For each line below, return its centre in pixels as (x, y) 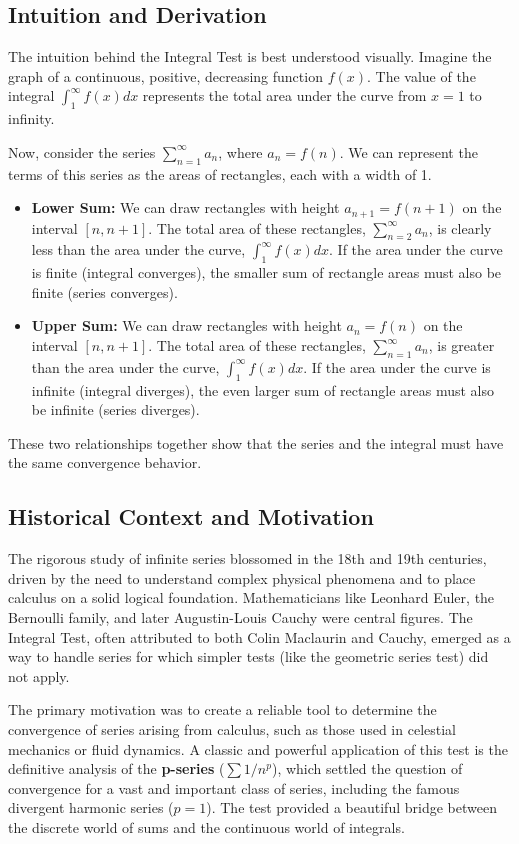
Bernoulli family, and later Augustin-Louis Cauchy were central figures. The (240, 616)
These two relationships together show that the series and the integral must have (256, 442)
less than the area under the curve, (138, 249)
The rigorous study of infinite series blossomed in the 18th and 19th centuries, (247, 558)
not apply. (39, 675)
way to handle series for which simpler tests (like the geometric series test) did (248, 656)
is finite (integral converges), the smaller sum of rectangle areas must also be (266, 272)
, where (240, 151)
